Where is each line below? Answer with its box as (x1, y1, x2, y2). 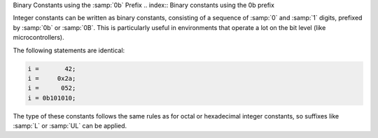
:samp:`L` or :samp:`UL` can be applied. (13, 122, 127, 130)
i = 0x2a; (27, 74, 76, 82)
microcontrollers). (13, 33, 64, 42)
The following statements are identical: (13, 46, 125, 54)
